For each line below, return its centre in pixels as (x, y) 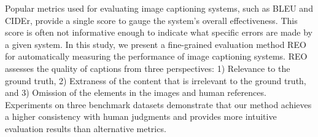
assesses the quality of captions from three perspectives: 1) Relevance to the (148, 68)
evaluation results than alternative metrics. (86, 128)
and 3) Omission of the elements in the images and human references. (136, 92)
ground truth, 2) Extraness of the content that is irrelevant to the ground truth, (156, 80)
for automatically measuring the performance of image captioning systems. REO (156, 56)
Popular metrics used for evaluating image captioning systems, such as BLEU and (159, 8)
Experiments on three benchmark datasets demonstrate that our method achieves (158, 104)
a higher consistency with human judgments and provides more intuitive (141, 116)
